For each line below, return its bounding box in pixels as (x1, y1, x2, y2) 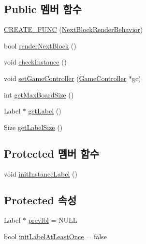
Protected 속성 (4, 192, 77, 207)
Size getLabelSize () (4, 122, 63, 132)
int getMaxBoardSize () (4, 89, 74, 99)
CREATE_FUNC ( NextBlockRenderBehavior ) (4, 24, 143, 34)
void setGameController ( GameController (4, 73, 127, 83)
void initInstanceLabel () (4, 168, 77, 179)
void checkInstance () (4, 57, 67, 67)
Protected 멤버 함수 (4, 146, 99, 161)
